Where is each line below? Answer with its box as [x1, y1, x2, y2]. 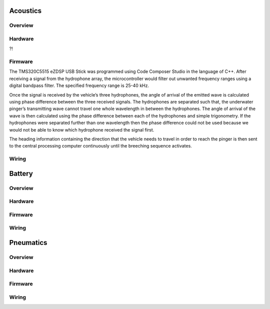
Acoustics [9, 6, 42, 15]
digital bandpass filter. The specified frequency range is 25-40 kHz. [9, 82, 149, 88]
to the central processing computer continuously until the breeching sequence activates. [9, 143, 192, 149]
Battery [9, 169, 33, 177]
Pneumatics [9, 238, 47, 247]
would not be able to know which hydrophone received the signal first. [9, 126, 154, 132]
